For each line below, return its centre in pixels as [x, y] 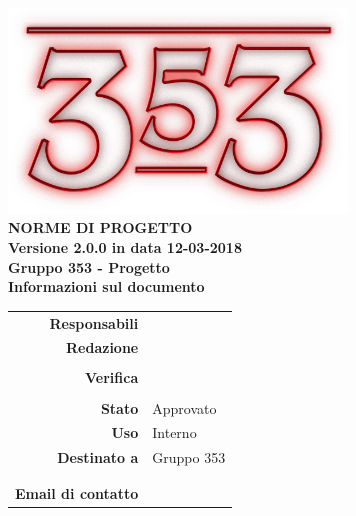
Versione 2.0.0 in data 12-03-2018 [125, 246]
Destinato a [98, 457]
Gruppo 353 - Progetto [89, 266]
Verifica [112, 377]
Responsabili [94, 322]
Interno [174, 432]
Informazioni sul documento [106, 286]
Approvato [184, 407]
